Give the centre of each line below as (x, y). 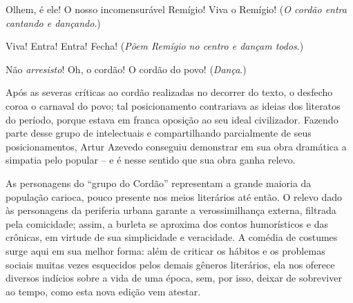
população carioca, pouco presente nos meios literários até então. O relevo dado (174, 196)
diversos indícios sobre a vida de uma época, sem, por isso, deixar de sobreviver (174, 278)
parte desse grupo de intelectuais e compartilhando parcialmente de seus (159, 133)
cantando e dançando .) (53, 22)
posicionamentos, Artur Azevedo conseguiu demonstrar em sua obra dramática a (176, 146)
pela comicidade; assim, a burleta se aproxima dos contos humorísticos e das (167, 223)
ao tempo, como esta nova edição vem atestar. (103, 291)
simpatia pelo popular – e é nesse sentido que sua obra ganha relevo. (151, 160)
